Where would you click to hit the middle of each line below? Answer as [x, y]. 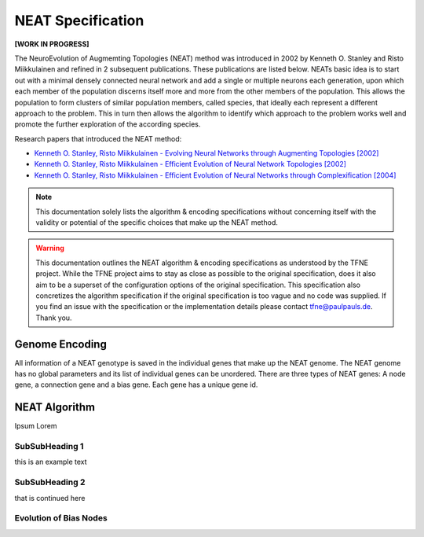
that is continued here [50, 498]
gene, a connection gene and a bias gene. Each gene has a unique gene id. [136, 384]
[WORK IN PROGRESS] [52, 44]
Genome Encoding [61, 344]
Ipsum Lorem [36, 426]
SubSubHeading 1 [49, 447]
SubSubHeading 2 [50, 482]
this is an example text [51, 462]
